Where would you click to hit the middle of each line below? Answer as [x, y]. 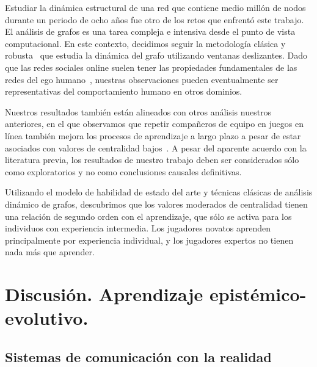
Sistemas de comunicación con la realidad [138, 356]
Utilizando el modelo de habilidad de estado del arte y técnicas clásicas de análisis [159, 192]
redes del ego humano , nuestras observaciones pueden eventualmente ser [142, 79]
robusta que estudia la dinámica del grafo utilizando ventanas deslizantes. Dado [156, 55]
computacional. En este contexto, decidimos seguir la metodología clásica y [145, 43]
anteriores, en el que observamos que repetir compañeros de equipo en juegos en [155, 124]
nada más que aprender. [50, 252]
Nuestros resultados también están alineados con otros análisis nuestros [138, 111]
